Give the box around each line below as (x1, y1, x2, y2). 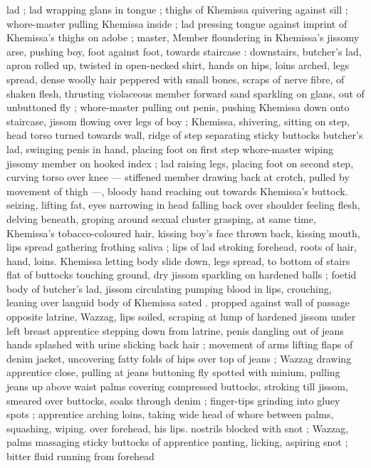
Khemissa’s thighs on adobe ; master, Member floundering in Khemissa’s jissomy (6, 30, 360, 45)
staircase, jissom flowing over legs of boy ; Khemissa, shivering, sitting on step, (6, 113, 350, 128)
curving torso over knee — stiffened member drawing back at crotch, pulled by (6, 170, 350, 184)
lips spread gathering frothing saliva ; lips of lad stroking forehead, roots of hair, (6, 239, 357, 254)
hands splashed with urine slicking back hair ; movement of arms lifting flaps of (6, 337, 353, 352)
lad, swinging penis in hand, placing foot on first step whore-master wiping (6, 141, 334, 156)
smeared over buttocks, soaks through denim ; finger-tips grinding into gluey (6, 392, 340, 407)
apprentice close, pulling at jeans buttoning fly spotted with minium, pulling (6, 365, 340, 380)
